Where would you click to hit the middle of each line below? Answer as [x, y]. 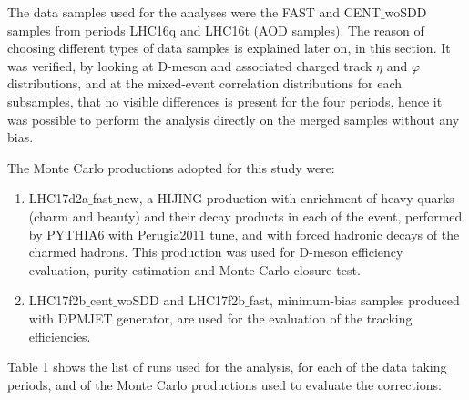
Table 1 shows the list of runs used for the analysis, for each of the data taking [227, 367]
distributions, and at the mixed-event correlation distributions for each [204, 83]
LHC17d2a [58, 198]
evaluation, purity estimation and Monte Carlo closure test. [194, 269]
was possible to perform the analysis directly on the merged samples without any [234, 119]
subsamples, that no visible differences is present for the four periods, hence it [225, 101]
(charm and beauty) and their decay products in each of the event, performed [245, 215]
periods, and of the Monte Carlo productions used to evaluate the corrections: [224, 384]
